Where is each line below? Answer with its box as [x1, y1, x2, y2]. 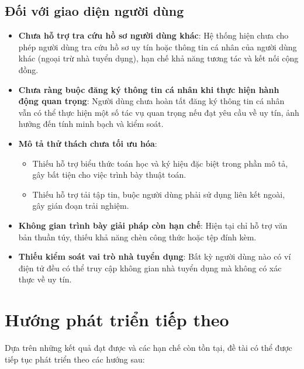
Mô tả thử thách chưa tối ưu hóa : [18, 137, 157, 149]
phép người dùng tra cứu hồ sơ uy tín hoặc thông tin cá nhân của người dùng [18, 40, 297, 53]
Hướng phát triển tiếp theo [5, 308, 229, 332]
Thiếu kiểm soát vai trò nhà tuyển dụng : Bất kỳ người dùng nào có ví [18, 250, 291, 263]
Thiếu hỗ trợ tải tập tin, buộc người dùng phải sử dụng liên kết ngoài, [32, 188, 285, 200]
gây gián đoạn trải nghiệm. [32, 199, 129, 212]
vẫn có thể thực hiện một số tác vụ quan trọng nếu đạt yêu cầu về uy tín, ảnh [18, 106, 299, 118]
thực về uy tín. [18, 273, 72, 285]
